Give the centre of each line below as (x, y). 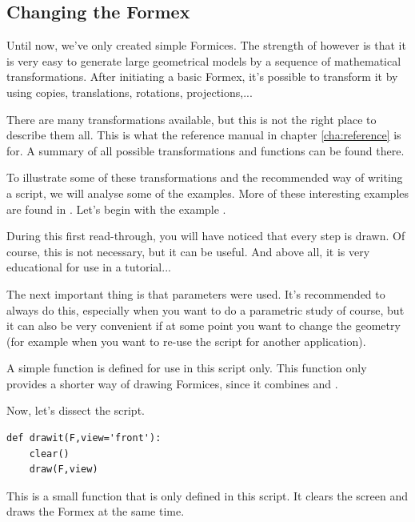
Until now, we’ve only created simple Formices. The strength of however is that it (206, 45)
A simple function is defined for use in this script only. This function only (187, 368)
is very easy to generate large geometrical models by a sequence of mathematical (204, 60)
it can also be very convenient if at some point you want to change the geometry (204, 325)
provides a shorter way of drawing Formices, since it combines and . (172, 383)
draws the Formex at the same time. (96, 511)
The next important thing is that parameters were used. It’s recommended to (196, 293)
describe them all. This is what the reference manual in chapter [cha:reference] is (204, 135)
